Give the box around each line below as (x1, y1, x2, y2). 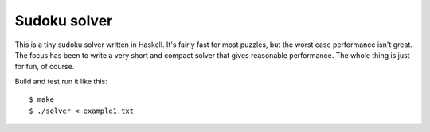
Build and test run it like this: (14, 76, 107, 86)
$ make (29, 95, 55, 104)
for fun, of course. (14, 62, 75, 72)
